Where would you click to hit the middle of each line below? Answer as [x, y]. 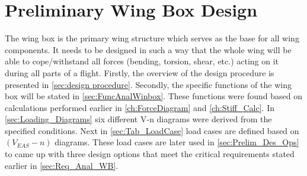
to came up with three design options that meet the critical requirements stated [150, 154]
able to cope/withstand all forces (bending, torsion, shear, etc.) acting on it [142, 61]
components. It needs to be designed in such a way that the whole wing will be [148, 49]
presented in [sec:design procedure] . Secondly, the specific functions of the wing [148, 84]
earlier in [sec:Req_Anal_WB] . [62, 165]
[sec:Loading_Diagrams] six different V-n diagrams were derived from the [138, 119]
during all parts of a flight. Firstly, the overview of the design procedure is [140, 72]
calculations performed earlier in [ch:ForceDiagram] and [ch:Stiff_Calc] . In [140, 107]
